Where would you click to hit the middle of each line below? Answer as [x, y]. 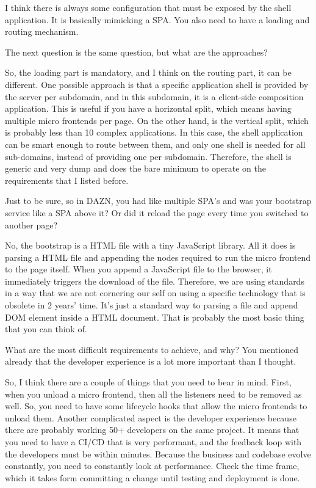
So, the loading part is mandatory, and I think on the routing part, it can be [148, 72]
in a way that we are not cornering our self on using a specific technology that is [155, 293]
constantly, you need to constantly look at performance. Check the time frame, [152, 466]
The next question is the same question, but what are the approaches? [136, 52]
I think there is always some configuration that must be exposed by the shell [148, 7]
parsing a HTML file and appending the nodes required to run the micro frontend [158, 257]
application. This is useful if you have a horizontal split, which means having [148, 108]
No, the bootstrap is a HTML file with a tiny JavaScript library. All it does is [150, 245]
